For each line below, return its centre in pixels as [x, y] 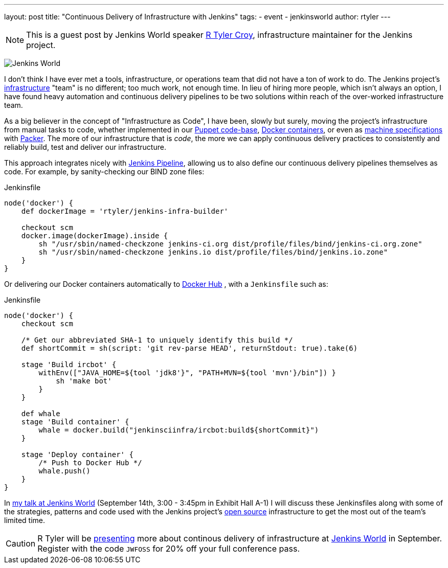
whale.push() [64, 471]
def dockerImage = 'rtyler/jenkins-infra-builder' [125, 211]
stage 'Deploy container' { [77, 455]
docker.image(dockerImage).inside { [95, 236]
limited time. [25, 520]
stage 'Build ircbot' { [69, 365]
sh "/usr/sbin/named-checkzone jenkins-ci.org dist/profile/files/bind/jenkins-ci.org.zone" [230, 244]
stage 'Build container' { [75, 422]
